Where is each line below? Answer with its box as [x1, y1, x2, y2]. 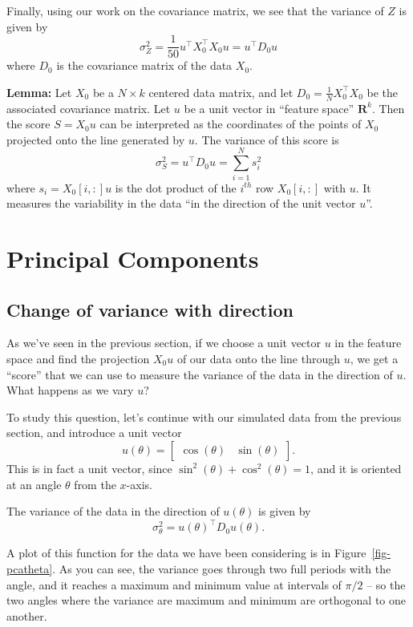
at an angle [6, 475, 62, 492]
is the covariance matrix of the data [56, 57, 233, 74]
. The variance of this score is [194, 131, 339, 148]
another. [6, 607, 47, 624]
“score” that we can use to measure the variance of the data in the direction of [6, 366, 393, 382]
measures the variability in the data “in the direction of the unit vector [6, 195, 356, 212]
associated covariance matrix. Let [6, 99, 171, 116]
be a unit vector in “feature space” [184, 99, 354, 116]
